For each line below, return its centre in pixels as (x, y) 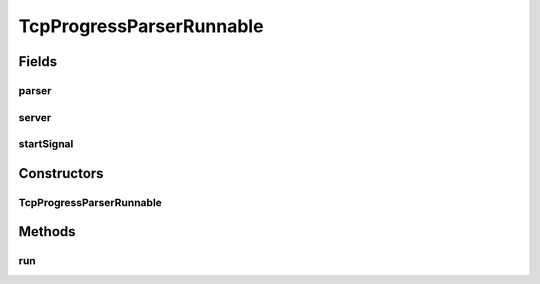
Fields (38, 61)
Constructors (61, 173)
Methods (47, 231)
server (35, 117)
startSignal (46, 144)
